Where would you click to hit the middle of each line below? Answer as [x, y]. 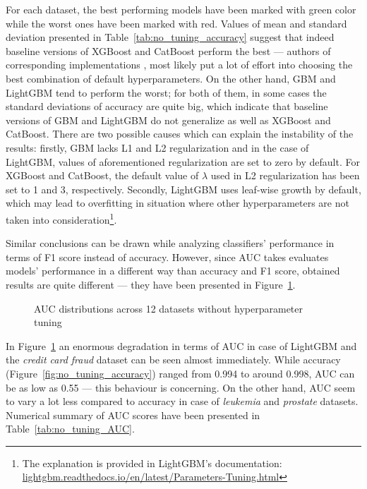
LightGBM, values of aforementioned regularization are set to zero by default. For [183, 161]
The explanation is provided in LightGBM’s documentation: [152, 463]
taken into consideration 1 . [61, 218]
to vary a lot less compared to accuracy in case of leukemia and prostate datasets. [182, 401]
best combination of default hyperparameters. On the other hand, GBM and [171, 78]
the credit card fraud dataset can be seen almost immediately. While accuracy [173, 360]
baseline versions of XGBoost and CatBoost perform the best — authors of [168, 50]
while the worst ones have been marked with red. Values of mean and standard [176, 23]
